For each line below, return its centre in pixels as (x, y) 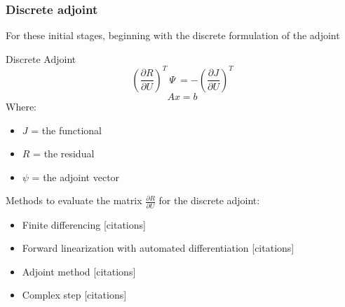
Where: (21, 106)
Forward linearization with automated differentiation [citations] (158, 248)
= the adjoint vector (76, 177)
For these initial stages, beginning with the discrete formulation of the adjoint (173, 35)
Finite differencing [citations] (84, 224)
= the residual (64, 153)
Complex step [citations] (74, 295)
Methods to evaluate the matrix (74, 200)
